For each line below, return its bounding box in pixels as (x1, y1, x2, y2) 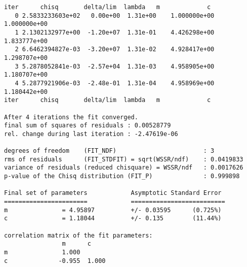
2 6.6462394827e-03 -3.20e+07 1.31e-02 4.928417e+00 (15, 46, 215, 53)
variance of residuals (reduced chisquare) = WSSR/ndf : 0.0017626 (4, 164, 243, 172)
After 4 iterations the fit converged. (4, 113, 138, 121)
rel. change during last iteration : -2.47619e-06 (4, 130, 178, 138)
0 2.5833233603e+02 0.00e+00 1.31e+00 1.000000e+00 (15, 12, 215, 19)
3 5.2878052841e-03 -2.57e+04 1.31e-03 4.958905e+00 (15, 62, 215, 70)
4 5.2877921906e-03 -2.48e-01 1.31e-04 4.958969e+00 (15, 79, 215, 87)
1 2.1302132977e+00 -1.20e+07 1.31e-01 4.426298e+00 (15, 28, 215, 36)
